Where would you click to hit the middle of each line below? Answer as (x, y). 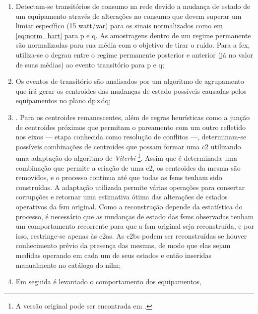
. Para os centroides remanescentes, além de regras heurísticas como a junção (133, 117)
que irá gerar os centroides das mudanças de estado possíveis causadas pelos (131, 91)
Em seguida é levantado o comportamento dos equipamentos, (108, 282)
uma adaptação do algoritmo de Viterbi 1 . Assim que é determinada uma (126, 157)
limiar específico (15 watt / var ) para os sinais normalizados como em (119, 26)
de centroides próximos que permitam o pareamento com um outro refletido (130, 127)
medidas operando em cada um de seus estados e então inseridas (113, 255)
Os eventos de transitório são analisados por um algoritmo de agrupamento (130, 81)
